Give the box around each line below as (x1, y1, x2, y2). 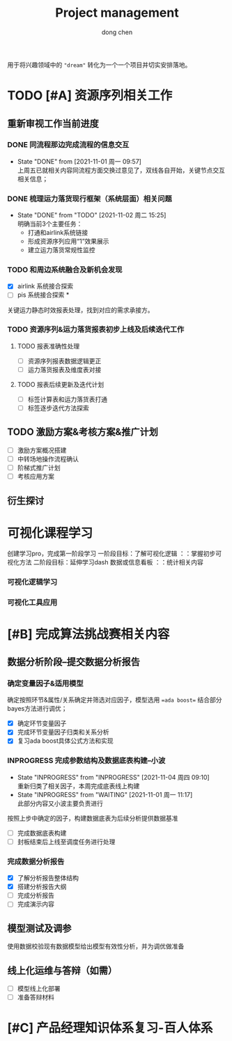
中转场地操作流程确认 (17, 454, 79, 463)
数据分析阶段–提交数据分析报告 (7, 656, 141, 668)
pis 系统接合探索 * (17, 291, 70, 299)
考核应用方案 (17, 472, 54, 481)
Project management (55, 5, 179, 21)
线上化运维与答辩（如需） (7, 964, 117, 976)
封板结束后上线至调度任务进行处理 (17, 838, 116, 846)
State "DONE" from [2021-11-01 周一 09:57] (17, 157, 141, 165)
